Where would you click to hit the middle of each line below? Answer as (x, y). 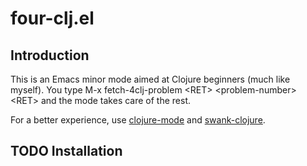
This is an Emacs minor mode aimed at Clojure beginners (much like (150, 79)
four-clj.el (52, 18)
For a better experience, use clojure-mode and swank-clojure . (138, 120)
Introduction (50, 55)
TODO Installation (66, 151)
